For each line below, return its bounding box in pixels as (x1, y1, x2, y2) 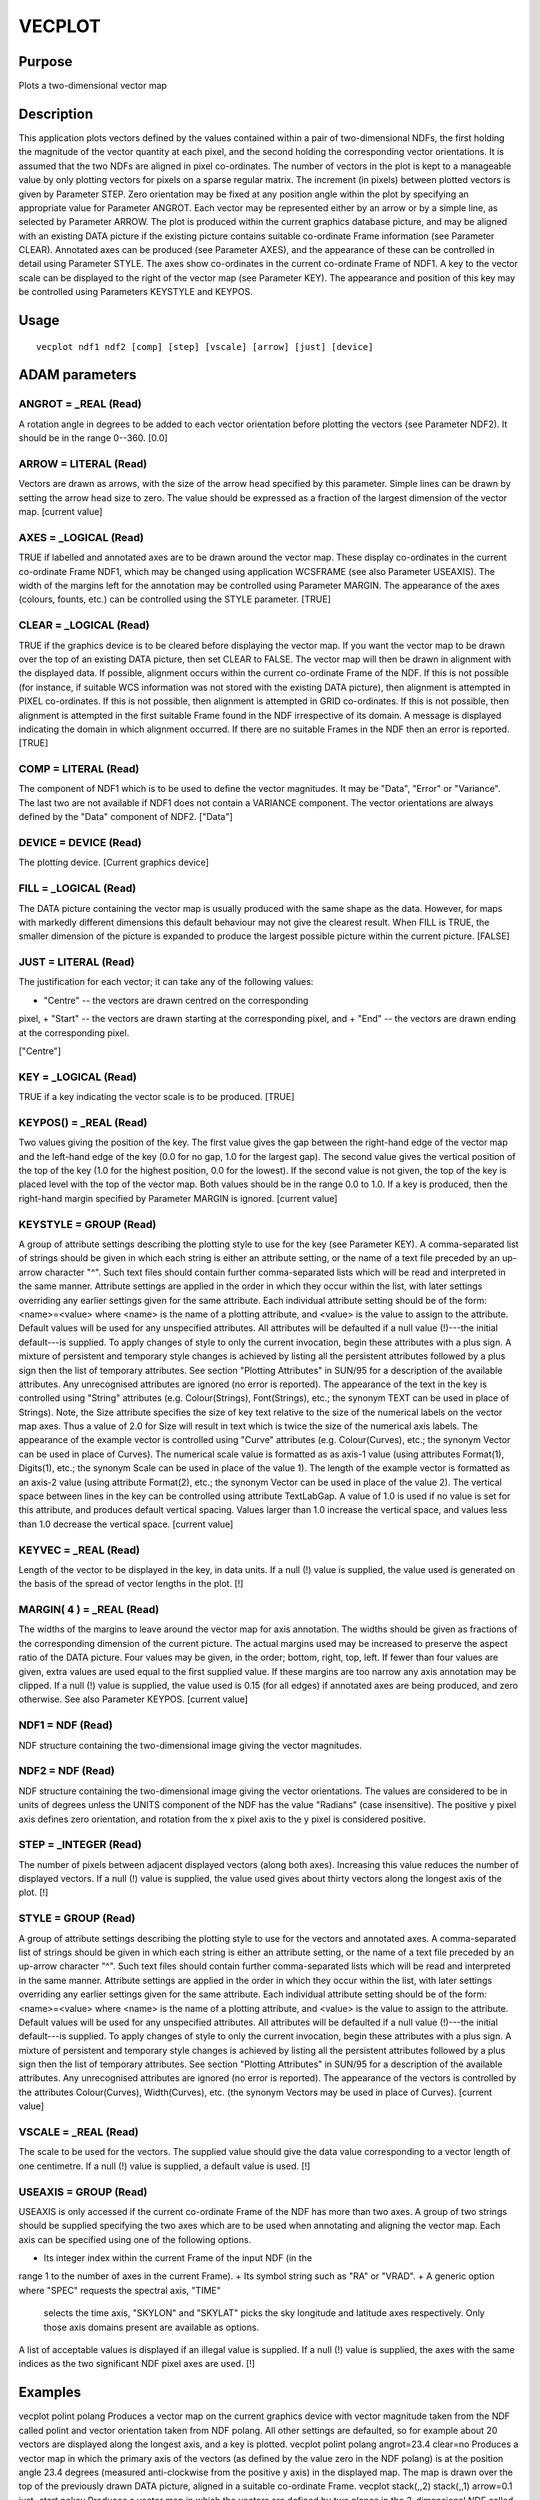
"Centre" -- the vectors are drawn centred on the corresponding (43, 994, 309, 1006)
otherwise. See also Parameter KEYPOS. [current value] (18, 1693, 249, 1705)
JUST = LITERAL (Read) (18, 955, 135, 969)
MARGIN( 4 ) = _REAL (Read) (18, 1603, 160, 1617)
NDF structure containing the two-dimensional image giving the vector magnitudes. (18, 1739, 362, 1751)
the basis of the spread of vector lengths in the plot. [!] (18, 1578, 244, 1590)
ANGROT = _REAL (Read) (18, 397, 142, 411)
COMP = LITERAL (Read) (18, 762, 140, 776)
